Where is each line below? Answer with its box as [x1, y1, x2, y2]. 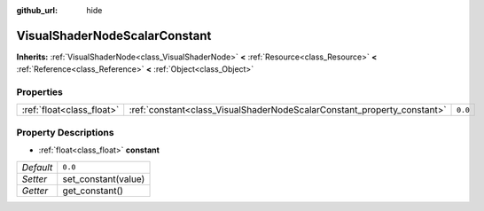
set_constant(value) [62, 173, 145, 185]
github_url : [16, 5, 58, 15]
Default [21, 160, 53, 173]
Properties [16, 86, 64, 98]
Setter [21, 173, 48, 185]
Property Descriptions [16, 126, 114, 138]
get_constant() [62, 184, 124, 197]
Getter [21, 184, 49, 197]
